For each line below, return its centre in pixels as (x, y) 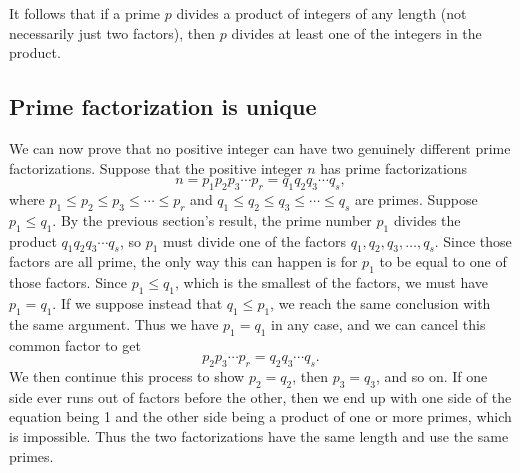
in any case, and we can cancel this (378, 323)
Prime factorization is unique (163, 106)
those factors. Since (68, 282)
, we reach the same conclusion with (380, 302)
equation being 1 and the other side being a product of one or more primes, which (260, 416)
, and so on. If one (432, 375)
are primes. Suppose (416, 198)
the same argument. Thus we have (114, 323)
